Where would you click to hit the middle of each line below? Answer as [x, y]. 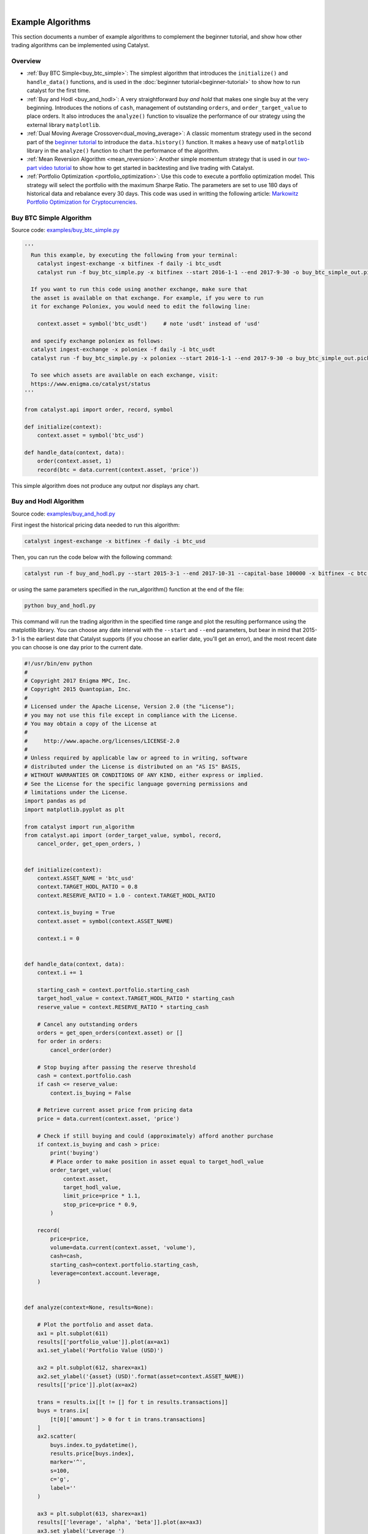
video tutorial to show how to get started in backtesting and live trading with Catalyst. [146, 168]
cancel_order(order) [81, 1050]
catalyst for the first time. [59, 91]
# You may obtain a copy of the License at [91, 723]
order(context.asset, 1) [75, 461]
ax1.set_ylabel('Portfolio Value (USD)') [100, 1351]
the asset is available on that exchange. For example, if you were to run [147, 298]
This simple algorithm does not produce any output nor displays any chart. [105, 485]
